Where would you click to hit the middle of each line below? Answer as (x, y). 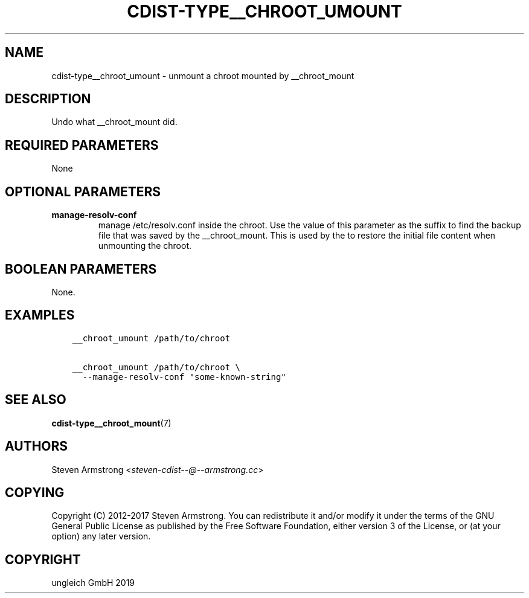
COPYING (35, 492)
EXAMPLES (40, 315)
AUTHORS (37, 446)
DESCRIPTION (48, 99)
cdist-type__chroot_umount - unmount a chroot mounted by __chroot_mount (203, 76)
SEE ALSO (36, 400)
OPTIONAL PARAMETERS (83, 191)
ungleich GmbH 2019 (93, 583)
